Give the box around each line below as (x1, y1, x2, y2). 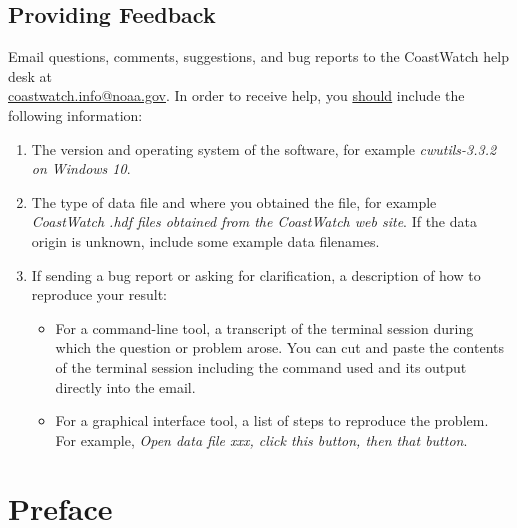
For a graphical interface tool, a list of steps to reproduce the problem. (55, 410, 489, 431)
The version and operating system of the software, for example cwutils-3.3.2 (31, 138, 497, 159)
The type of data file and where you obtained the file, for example (31, 191, 437, 212)
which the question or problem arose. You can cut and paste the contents (55, 337, 504, 358)
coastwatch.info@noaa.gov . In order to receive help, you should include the (8, 85, 465, 106)
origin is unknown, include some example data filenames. (31, 230, 380, 251)
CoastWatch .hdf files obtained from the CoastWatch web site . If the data (31, 211, 477, 232)
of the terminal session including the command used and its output (55, 356, 467, 377)
